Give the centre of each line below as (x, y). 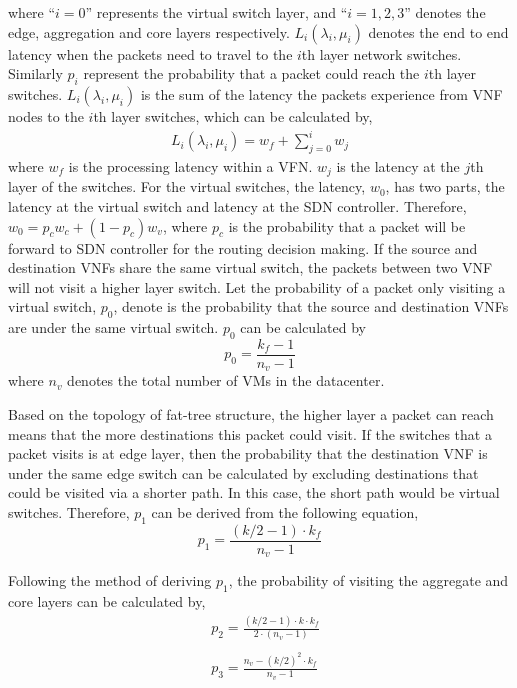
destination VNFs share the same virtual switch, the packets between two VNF (250, 267)
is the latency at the (398, 165)
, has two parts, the (445, 186)
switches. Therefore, (69, 512)
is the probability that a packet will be (347, 225)
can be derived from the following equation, (285, 512)
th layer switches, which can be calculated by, (233, 115)
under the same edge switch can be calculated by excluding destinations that (243, 472)
